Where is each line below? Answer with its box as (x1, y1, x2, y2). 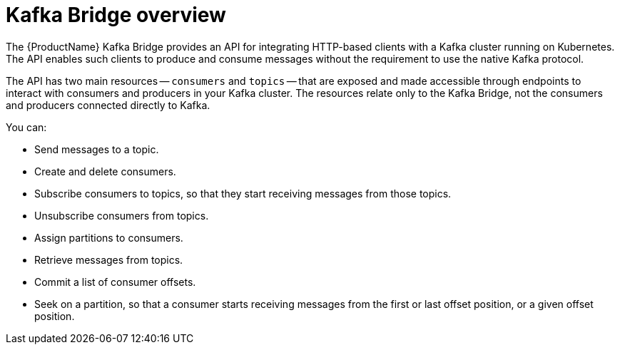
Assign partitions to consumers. (34, 231, 183, 244)
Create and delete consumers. (34, 165, 176, 177)
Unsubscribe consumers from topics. (34, 209, 209, 222)
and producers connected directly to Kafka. (6, 98, 210, 111)
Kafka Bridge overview (6, 3, 226, 27)
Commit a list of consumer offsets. (34, 275, 196, 288)
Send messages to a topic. (34, 143, 159, 155)
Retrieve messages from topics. (34, 253, 183, 266)
